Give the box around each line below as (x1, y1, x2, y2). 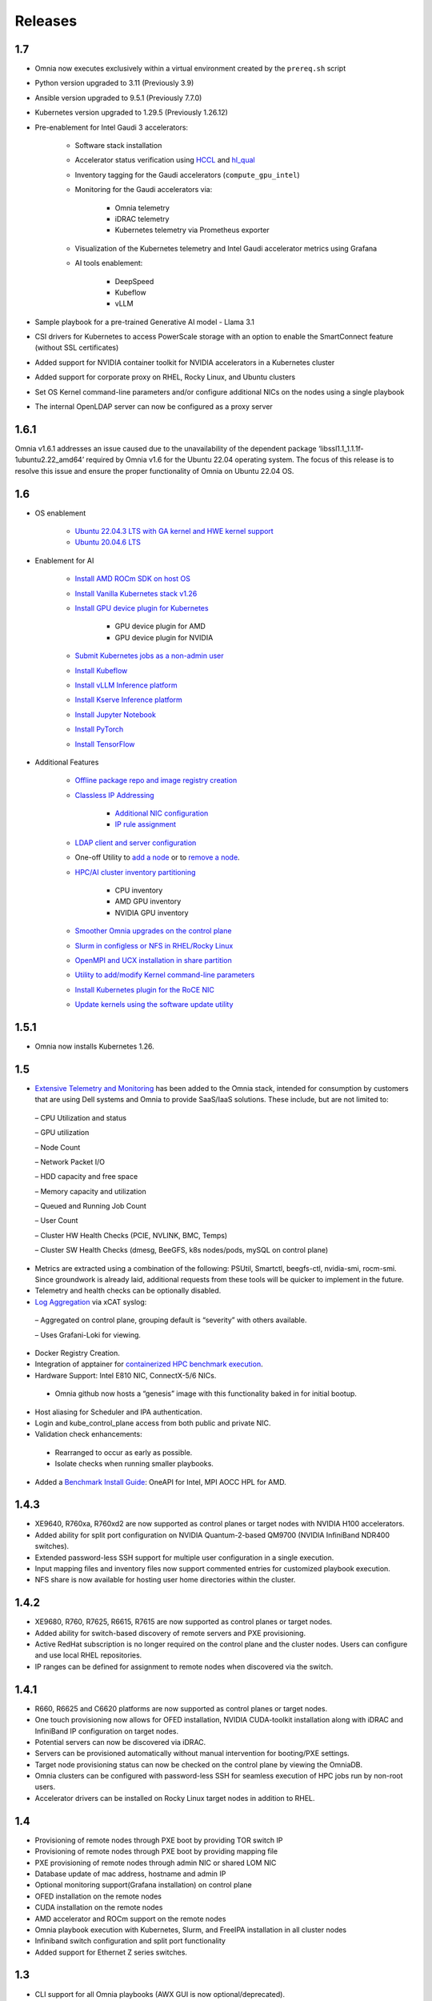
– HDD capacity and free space (34, 1172, 138, 1181)
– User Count (34, 1216, 78, 1225)
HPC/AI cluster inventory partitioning (74, 867, 196, 876)
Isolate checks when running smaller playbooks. (54, 1459, 214, 1469)
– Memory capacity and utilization (34, 1186, 147, 1196)
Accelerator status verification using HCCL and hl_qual (74, 155, 255, 165)
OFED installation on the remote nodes (34, 1891, 162, 1901)
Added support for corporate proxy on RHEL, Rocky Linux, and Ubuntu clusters (34, 372, 296, 382)
